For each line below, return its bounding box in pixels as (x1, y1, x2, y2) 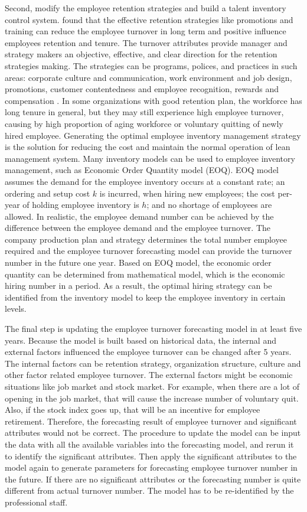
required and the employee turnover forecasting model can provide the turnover (5, 244, 292, 257)
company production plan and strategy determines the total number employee (5, 233, 287, 245)
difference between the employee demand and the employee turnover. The (5, 221, 271, 234)
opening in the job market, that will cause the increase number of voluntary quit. (5, 392, 299, 404)
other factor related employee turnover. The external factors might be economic (5, 368, 293, 381)
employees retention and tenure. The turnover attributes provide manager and (5, 36, 288, 48)
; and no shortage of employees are (146, 198, 272, 211)
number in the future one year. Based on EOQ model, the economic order (5, 256, 272, 269)
